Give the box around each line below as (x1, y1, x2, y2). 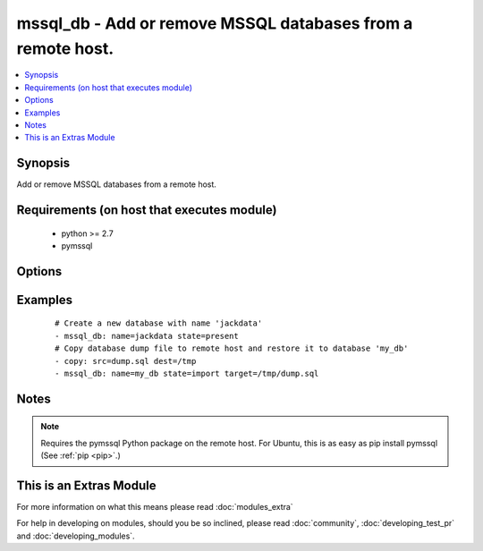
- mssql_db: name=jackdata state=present (55, 331, 239, 341)
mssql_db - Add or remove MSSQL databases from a (16, 13, 413, 33)
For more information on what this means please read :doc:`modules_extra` (16, 502, 294, 513)
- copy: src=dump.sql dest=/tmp (55, 356, 197, 366)
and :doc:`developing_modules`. (16, 530, 135, 541)
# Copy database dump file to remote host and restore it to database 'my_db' (55, 343, 409, 353)
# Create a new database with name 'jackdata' (55, 318, 263, 328)
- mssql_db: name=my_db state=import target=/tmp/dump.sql (55, 368, 319, 378)
